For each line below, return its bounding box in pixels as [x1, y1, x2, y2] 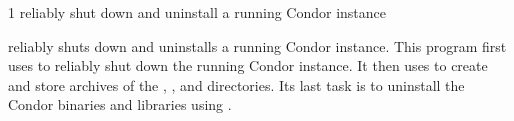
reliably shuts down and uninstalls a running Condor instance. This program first [8, 35, 507, 56]
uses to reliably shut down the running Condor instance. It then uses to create [8, 55, 488, 76]
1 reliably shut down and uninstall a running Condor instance [8, 2, 387, 22]
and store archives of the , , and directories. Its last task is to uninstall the [8, 74, 465, 95]
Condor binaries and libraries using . [8, 94, 232, 115]
